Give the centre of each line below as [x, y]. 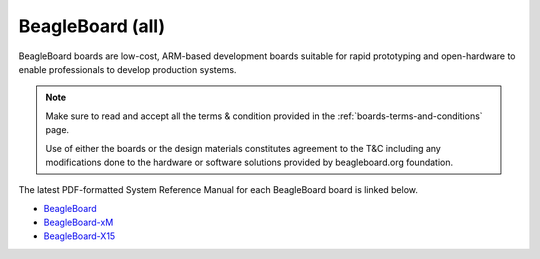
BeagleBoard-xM [78, 222]
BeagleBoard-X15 [79, 236]
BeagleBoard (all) [91, 26]
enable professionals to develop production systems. [127, 69]
